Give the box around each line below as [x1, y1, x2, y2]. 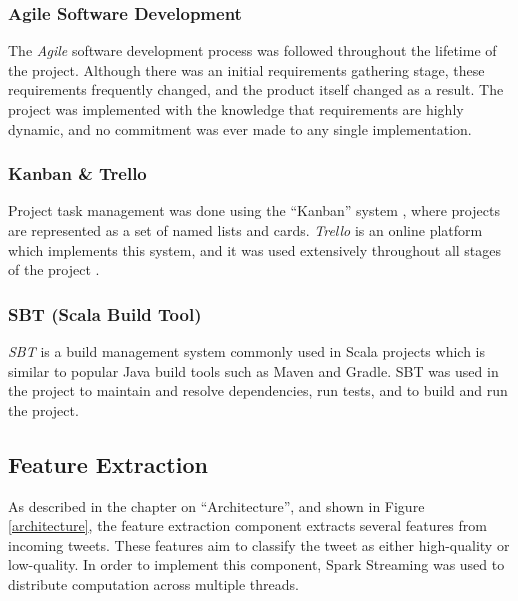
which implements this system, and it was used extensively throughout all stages [8, 239, 502, 260]
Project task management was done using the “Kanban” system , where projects [8, 200, 500, 221]
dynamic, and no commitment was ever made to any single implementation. [8, 118, 472, 139]
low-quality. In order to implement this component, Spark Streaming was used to [8, 554, 505, 575]
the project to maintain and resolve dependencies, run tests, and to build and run [8, 380, 508, 401]
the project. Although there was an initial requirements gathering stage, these [8, 59, 485, 80]
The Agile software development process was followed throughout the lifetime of [8, 40, 497, 61]
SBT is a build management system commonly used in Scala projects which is [8, 341, 485, 361]
